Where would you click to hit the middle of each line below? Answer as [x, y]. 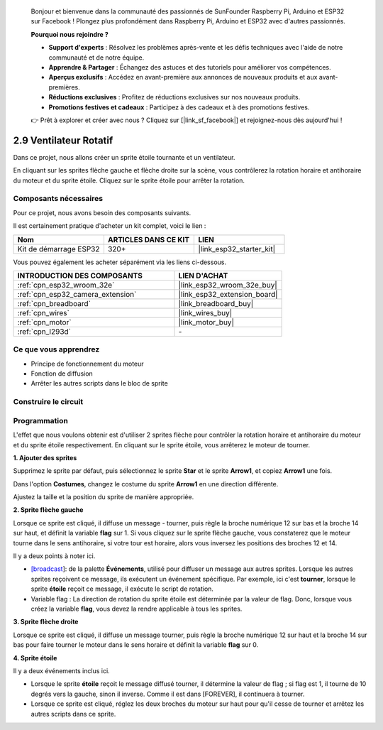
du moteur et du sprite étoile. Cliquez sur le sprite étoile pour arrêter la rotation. [129, 180]
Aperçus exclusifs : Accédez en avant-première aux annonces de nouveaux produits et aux [183, 77]
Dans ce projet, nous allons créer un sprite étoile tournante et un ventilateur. [124, 157]
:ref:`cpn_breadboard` [54, 303]
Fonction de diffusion [62, 374]
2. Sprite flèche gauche [48, 510]
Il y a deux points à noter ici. [54, 556]
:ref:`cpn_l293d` [44, 332]
